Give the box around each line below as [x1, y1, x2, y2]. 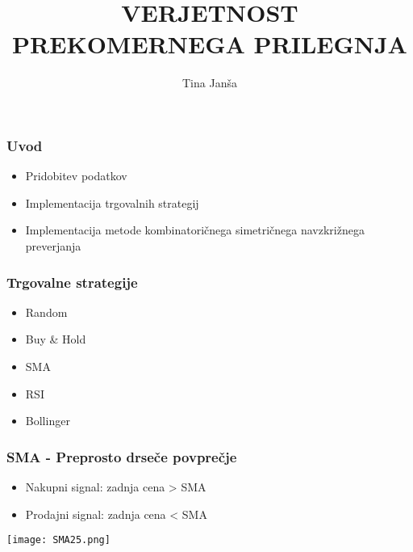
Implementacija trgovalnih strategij [25, 194, 199, 211]
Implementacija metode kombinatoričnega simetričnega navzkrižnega [25, 221, 365, 238]
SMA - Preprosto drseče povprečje [6, 446, 237, 466]
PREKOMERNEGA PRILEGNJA [12, 27, 407, 61]
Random [25, 303, 68, 320]
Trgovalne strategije [6, 272, 138, 292]
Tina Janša [182, 74, 237, 91]
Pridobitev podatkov [25, 167, 127, 184]
